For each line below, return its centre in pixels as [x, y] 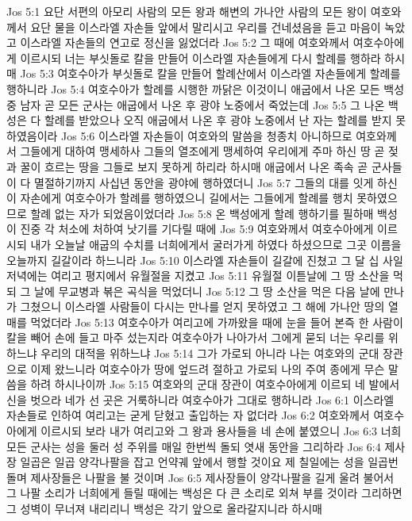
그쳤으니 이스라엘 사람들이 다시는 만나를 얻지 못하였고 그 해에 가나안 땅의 [202, 306]
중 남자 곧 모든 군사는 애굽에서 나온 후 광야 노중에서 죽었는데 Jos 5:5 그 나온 [196, 104]
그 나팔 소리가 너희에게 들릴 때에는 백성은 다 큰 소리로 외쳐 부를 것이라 [182, 493]
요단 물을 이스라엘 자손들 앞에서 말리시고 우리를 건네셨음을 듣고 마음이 [206, 27]
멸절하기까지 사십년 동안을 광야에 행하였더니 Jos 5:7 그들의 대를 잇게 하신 [216, 182]
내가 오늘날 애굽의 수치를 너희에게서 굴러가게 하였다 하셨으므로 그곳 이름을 [216, 244]
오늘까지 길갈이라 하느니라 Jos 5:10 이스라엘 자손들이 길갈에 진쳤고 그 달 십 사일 [205, 260]
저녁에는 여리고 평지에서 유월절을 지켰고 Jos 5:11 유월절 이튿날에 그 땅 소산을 [198, 276]
